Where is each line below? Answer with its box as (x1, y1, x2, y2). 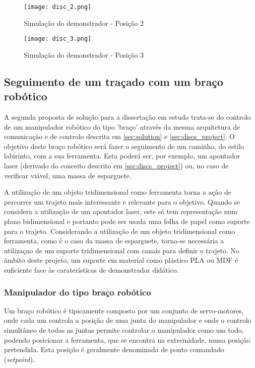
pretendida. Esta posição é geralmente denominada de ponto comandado (4, 344, 224, 355)
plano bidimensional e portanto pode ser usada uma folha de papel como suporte (4, 216, 250, 226)
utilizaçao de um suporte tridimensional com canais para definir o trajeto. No (4, 245, 240, 255)
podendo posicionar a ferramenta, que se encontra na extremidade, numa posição (4, 334, 250, 345)
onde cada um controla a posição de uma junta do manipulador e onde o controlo (4, 315, 252, 325)
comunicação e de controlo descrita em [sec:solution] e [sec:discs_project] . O (4, 131, 235, 142)
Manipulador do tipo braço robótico (4, 286, 151, 298)
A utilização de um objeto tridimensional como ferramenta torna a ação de (4, 187, 231, 197)
